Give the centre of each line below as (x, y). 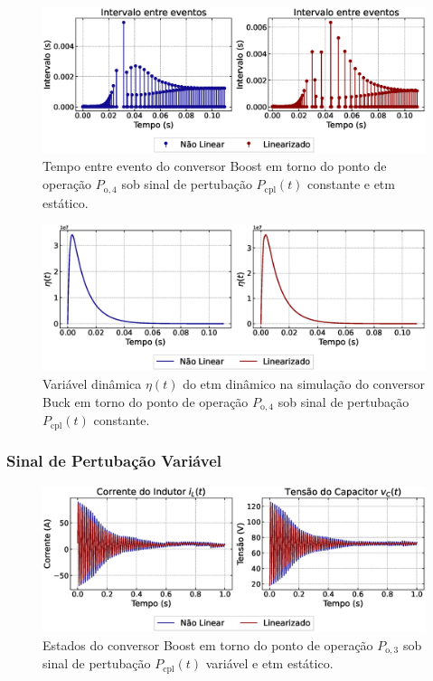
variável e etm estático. (269, 663)
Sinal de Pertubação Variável (114, 461)
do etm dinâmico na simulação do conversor (304, 384)
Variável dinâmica (92, 384)
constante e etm (351, 184)
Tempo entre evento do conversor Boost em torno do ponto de (215, 166)
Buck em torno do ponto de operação (146, 401)
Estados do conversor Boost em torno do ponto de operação (208, 644)
